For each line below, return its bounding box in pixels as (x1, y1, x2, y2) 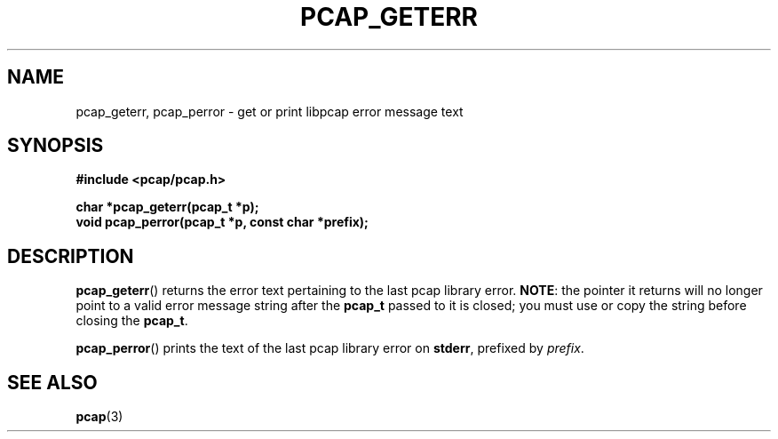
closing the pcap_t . (75, 313, 188, 329)
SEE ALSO (7, 371, 98, 394)
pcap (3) (75, 409, 123, 425)
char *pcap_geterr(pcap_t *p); (75, 199, 259, 215)
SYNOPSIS (7, 134, 104, 157)
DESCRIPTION (7, 244, 134, 267)
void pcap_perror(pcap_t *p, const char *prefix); (75, 214, 369, 230)
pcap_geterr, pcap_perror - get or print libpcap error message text (75, 103, 464, 119)
